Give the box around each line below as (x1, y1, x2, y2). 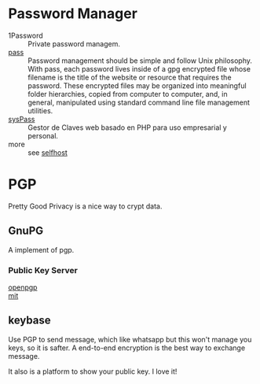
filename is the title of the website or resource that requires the (27, 72, 232, 82)
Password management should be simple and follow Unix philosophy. (27, 56, 253, 65)
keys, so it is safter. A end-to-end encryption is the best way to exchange (8, 343, 246, 353)
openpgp (8, 282, 38, 292)
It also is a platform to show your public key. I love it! (8, 367, 178, 376)
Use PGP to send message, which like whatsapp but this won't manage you (8, 334, 252, 344)
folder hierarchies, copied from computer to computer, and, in (27, 89, 228, 98)
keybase (8, 314, 51, 327)
